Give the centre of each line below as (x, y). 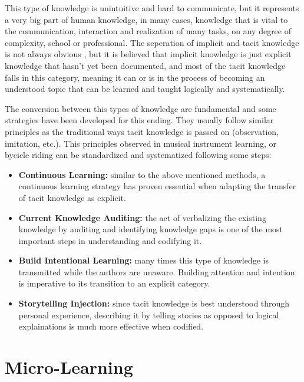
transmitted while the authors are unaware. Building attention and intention (157, 271)
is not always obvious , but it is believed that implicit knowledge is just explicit (148, 54)
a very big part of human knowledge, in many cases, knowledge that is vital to (146, 19)
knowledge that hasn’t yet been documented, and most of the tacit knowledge (145, 65)
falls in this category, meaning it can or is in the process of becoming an (135, 77)
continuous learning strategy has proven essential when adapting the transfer (157, 186)
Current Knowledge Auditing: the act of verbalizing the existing (142, 217)
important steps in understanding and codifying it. (110, 240)
